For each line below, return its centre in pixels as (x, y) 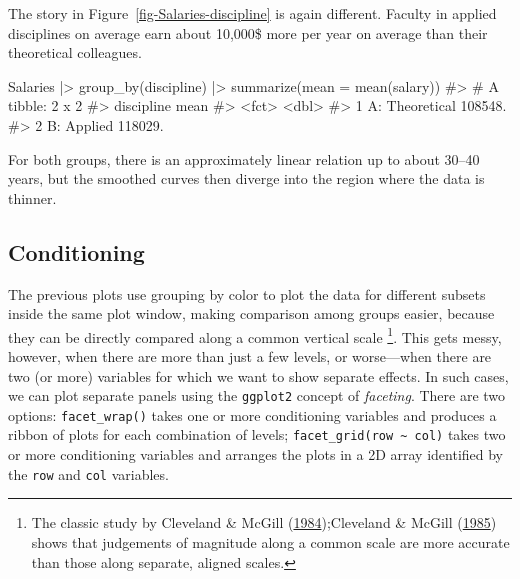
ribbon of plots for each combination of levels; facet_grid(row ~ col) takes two (257, 434)
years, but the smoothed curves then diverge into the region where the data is (246, 178)
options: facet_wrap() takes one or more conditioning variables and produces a (252, 414)
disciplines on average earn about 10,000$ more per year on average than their (248, 32)
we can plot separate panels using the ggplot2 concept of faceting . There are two (257, 395)
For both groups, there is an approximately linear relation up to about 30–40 (244, 158)
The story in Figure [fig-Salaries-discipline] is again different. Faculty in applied (252, 13)
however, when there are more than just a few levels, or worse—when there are (250, 355)
